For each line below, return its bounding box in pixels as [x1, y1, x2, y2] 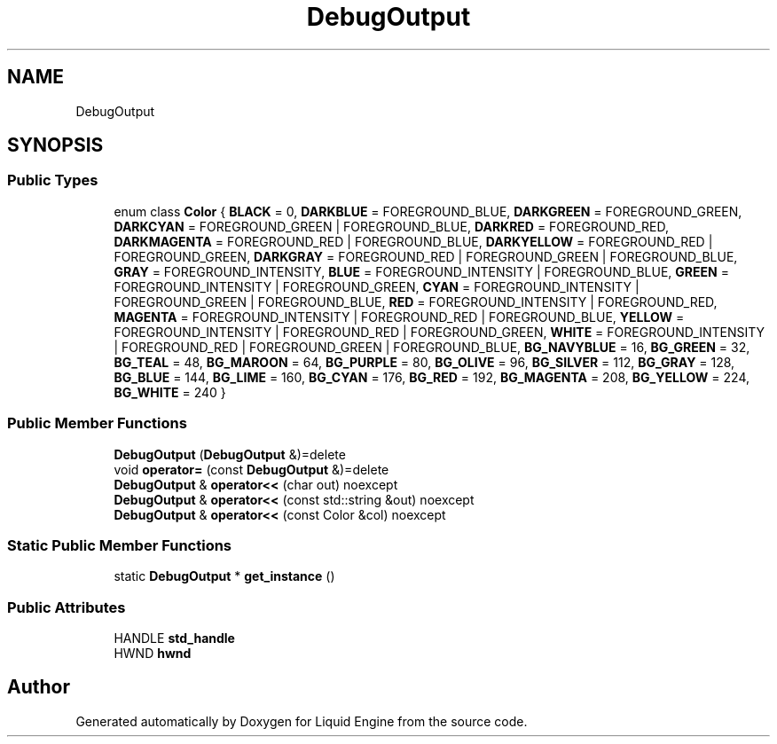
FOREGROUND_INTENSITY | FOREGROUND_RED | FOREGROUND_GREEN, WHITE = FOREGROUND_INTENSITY [114, 324, 765, 340]
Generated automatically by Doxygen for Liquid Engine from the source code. [75, 713, 528, 729]
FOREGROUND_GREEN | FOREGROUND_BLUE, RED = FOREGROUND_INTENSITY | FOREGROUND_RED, [114, 294, 718, 309]
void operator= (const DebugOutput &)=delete [114, 461, 389, 477]
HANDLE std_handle [114, 630, 235, 646]
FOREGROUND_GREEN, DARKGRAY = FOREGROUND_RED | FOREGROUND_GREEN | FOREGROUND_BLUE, [114, 248, 738, 264]
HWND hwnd [114, 646, 192, 662]
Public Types [7, 171, 98, 190]
